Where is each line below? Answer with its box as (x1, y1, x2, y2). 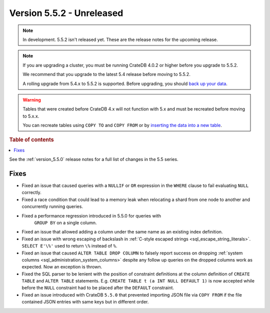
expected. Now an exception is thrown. (21, 264, 102, 270)
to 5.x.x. (22, 113, 39, 119)
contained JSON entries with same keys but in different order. (21, 299, 149, 305)
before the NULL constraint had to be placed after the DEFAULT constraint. (21, 285, 174, 291)
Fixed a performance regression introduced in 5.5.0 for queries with (21, 212, 161, 218)
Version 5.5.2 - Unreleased (9, 7, 123, 18)
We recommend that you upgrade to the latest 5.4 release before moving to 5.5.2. (22, 71, 191, 77)
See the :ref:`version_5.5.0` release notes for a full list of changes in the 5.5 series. (9, 156, 178, 162)
